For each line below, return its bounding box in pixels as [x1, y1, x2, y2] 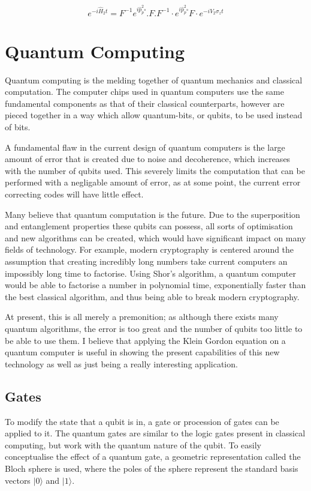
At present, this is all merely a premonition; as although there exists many [5, 310, 279, 323]
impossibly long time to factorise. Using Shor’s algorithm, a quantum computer [5, 267, 296, 279]
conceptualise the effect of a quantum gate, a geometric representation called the [5, 450, 301, 463]
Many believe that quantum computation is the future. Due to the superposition [5, 208, 300, 220]
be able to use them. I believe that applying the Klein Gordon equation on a [5, 334, 286, 346]
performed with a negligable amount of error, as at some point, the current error [5, 176, 301, 188]
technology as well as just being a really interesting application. [5, 357, 238, 370]
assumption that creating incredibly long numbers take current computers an [5, 255, 288, 268]
